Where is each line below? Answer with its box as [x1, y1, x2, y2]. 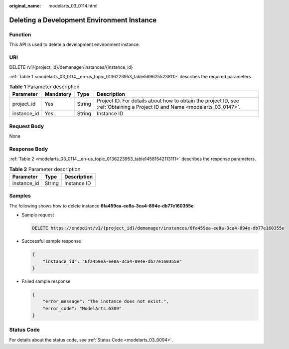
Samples [9, 192, 31, 199]
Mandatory [44, 91, 72, 98]
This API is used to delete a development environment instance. [9, 41, 141, 47]
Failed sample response [21, 278, 71, 284]
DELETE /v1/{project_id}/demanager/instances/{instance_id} [9, 64, 133, 70]
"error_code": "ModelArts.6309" [42, 306, 122, 311]
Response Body [9, 145, 48, 152]
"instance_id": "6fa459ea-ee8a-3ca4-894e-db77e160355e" [42, 258, 182, 264]
